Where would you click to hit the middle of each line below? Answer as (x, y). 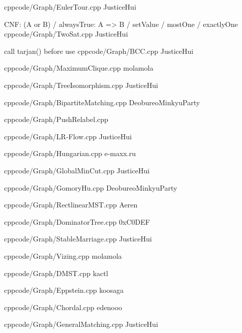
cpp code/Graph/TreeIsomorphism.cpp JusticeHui (81, 85)
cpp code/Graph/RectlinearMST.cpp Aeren (71, 205)
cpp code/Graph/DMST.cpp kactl (56, 273)
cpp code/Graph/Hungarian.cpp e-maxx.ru (70, 153)
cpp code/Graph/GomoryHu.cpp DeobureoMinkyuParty (91, 187)
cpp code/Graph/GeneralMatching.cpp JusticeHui (81, 324)
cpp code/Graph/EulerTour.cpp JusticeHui (70, 7)
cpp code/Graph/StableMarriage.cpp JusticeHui (78, 239)
